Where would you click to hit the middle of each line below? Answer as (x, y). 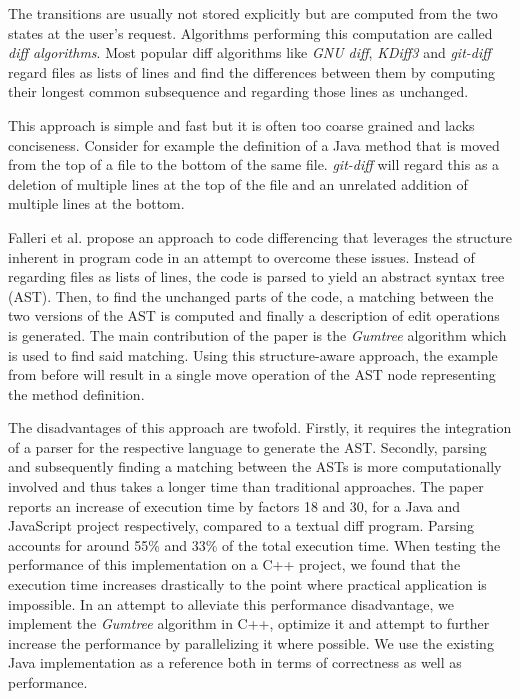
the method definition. (76, 393)
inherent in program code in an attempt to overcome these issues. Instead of (241, 256)
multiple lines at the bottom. (96, 203)
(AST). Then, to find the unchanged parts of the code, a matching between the (251, 295)
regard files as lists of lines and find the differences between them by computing (252, 71)
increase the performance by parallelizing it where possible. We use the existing (251, 642)
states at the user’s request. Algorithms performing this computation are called (250, 32)
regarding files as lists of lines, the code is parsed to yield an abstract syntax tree (256, 276)
